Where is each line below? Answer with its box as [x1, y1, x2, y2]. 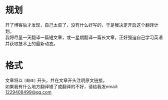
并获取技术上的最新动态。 [5, 40, 58, 46]
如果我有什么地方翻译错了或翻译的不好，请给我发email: [5, 83, 118, 90]
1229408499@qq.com [5, 89, 51, 95]
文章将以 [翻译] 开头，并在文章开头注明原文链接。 [5, 77, 107, 83]
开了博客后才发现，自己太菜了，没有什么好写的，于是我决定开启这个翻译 [5, 22, 154, 28]
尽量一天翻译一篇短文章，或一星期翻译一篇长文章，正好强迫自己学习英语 [13, 34, 163, 40]
